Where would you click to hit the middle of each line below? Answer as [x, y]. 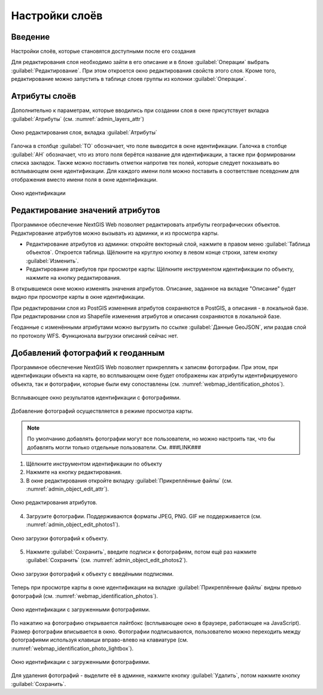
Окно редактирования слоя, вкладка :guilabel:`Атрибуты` [84, 132]
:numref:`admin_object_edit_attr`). [68, 489]
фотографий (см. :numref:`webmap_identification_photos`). [85, 596]
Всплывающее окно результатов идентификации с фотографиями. [96, 397]
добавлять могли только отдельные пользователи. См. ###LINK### [114, 447]
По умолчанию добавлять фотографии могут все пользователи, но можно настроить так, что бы [151, 439]
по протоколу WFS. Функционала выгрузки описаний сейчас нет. [95, 336]
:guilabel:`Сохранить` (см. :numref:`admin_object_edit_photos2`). [107, 560]
